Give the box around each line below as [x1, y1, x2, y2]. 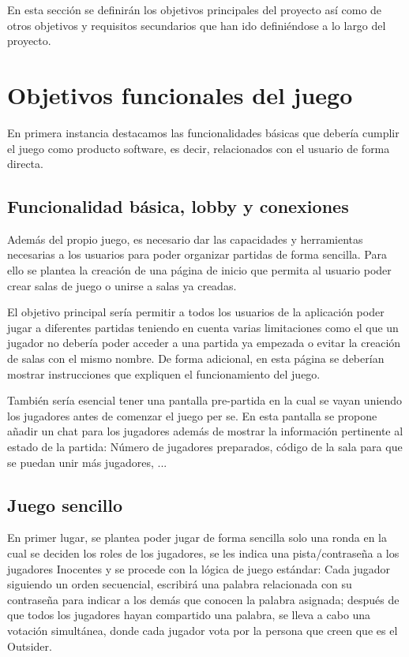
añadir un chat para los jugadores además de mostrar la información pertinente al [7, 423, 403, 439]
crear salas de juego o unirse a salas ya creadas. [7, 277, 237, 293]
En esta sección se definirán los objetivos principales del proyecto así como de [7, 2, 382, 17]
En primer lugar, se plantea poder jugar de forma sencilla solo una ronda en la [7, 529, 388, 546]
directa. [7, 155, 43, 172]
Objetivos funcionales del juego [7, 78, 353, 110]
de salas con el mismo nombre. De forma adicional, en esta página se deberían [7, 350, 385, 367]
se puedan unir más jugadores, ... [7, 454, 167, 470]
